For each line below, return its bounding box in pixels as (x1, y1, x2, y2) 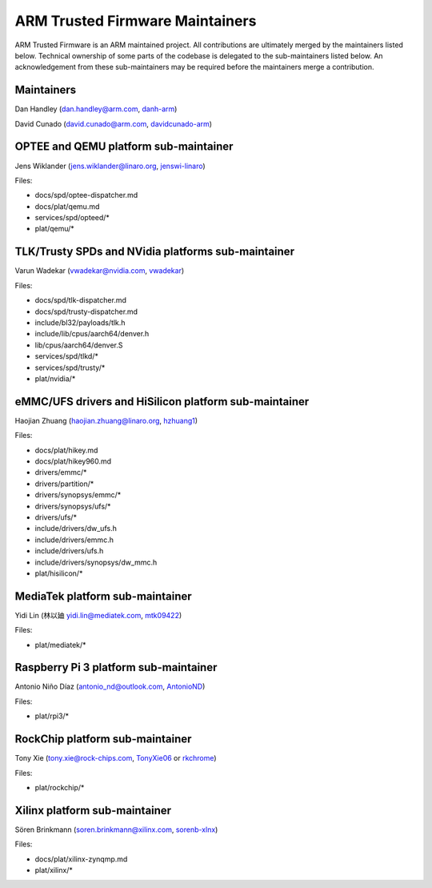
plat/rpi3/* (34, 711, 70, 721)
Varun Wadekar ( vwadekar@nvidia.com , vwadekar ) (14, 266, 185, 275)
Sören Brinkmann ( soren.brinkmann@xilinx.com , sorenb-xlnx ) (14, 825, 218, 834)
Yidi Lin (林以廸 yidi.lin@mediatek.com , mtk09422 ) (14, 610, 182, 620)
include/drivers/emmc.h (34, 535, 114, 544)
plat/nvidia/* (34, 373, 76, 384)
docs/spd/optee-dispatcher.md (34, 191, 138, 200)
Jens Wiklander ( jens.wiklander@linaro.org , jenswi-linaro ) (14, 161, 206, 171)
